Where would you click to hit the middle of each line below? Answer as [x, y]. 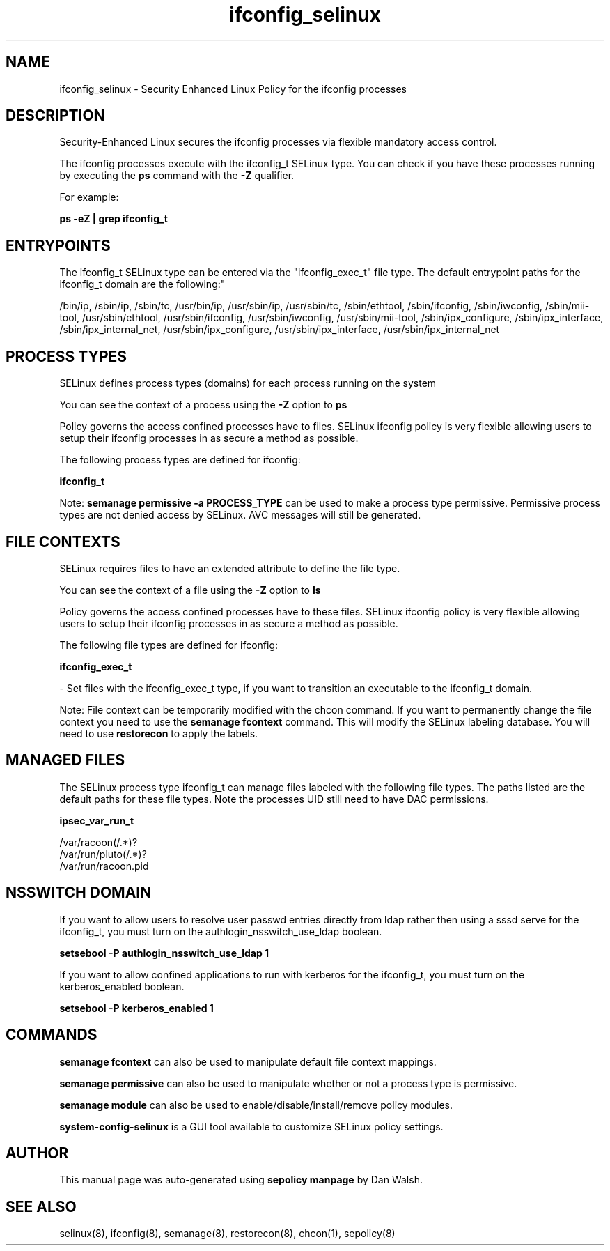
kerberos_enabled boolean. [122, 986]
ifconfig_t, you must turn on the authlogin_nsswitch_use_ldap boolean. [221, 931]
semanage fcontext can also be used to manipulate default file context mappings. [248, 1061]
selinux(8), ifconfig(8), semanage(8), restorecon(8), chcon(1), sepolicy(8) [227, 1234]
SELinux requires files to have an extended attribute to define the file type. [230, 568]
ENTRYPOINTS [58, 245]
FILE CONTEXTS [63, 542]
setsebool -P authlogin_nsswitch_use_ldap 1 [164, 953]
